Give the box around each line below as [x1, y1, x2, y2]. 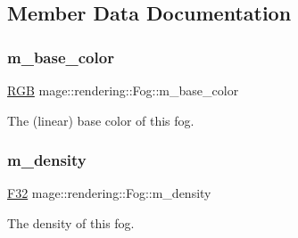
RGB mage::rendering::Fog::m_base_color [7, 81, 239, 99]
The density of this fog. [7, 214, 135, 232]
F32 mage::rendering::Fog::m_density [7, 184, 211, 202]
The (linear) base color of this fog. [7, 111, 195, 129]
